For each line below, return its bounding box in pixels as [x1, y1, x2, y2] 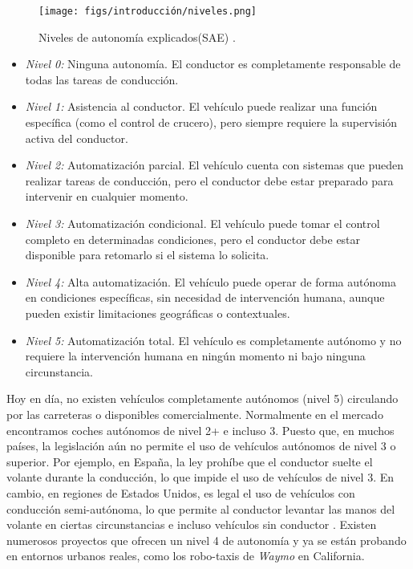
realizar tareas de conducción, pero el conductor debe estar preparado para [25, 172, 394, 189]
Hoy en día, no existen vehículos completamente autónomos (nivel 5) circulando [6, 390, 399, 407]
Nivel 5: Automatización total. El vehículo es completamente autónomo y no [25, 331, 402, 348]
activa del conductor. [25, 129, 128, 146]
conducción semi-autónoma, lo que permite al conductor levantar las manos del [6, 500, 395, 517]
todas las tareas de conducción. [25, 71, 179, 87]
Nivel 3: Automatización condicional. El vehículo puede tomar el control [25, 215, 380, 231]
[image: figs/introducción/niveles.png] [38, 6, 257, 17]
